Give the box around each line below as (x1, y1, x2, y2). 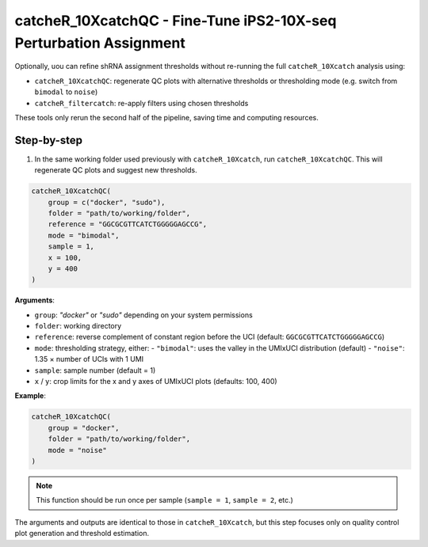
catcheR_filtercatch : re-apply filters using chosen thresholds (34, 98, 249, 108)
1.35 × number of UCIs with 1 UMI (34, 355, 144, 364)
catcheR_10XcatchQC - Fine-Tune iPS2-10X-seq (14, 12, 337, 29)
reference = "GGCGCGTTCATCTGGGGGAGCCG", (48, 220, 208, 229)
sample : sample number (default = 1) (34, 365, 156, 375)
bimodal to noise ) (34, 87, 98, 97)
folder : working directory (34, 321, 122, 331)
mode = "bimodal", (48, 230, 120, 240)
